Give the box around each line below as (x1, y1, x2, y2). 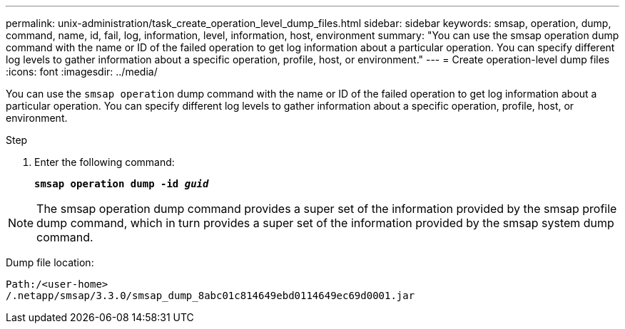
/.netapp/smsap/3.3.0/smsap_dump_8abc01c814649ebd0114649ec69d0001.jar (6, 290, 415, 301)
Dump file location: (6, 256, 94, 268)
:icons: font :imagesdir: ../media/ (6, 66, 158, 78)
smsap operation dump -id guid (34, 178, 209, 189)
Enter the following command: (34, 156, 175, 168)
